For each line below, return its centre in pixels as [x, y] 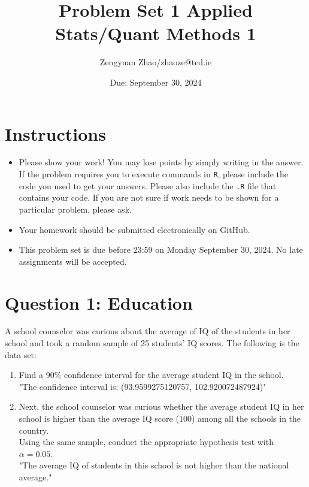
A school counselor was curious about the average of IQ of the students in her [148, 331]
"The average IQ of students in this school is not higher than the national [154, 465]
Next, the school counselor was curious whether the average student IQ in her [161, 406]
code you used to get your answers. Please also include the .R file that [148, 185]
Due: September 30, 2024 [156, 82]
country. [34, 430]
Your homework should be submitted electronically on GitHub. [134, 229]
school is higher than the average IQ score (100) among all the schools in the [160, 418]
